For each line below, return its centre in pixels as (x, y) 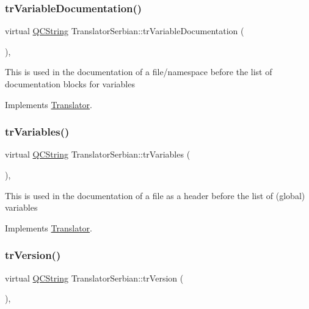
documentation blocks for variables (70, 84)
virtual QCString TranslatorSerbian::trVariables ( (98, 154)
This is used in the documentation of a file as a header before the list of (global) (155, 195)
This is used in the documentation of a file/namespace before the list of (139, 72)
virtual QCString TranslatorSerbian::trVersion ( (94, 278)
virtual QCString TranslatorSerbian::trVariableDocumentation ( (125, 31)
